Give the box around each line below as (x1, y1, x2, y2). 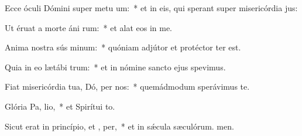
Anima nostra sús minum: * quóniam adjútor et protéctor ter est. (5, 41, 241, 53)
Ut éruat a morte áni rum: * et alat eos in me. (5, 21, 172, 33)
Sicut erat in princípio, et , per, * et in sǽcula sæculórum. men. (5, 120, 234, 132)
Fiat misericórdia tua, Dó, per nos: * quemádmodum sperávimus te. (5, 80, 250, 93)
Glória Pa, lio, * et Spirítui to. (5, 100, 115, 112)
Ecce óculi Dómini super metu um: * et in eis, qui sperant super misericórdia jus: (5, 2, 298, 13)
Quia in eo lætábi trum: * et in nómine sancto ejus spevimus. (5, 60, 226, 73)
